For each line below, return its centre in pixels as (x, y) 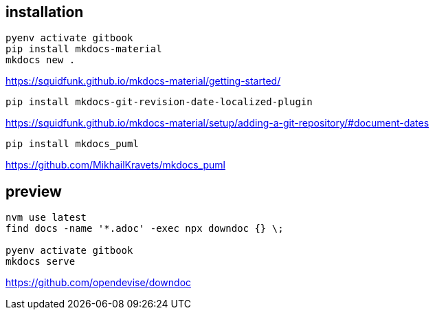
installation (45, 12)
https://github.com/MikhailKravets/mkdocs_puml (115, 165)
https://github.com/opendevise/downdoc (99, 283)
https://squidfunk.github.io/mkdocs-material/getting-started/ (143, 81)
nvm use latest (46, 218)
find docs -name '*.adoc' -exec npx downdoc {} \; (145, 229)
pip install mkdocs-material (84, 49)
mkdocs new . (41, 60)
